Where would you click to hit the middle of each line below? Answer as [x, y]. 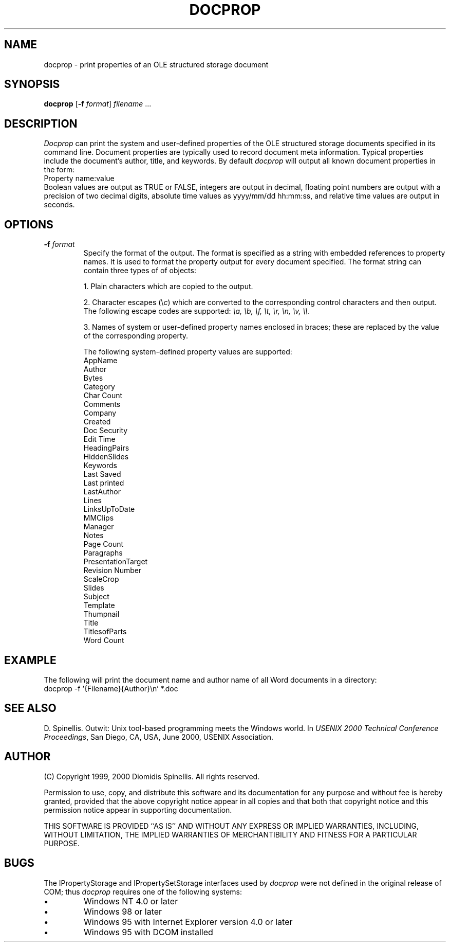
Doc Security [106, 431]
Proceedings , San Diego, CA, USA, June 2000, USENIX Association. [159, 737]
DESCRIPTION [41, 123]
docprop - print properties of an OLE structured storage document [156, 64]
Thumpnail [101, 614]
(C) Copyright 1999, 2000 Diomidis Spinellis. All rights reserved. [152, 776]
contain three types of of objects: [140, 271]
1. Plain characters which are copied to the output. [168, 287]
